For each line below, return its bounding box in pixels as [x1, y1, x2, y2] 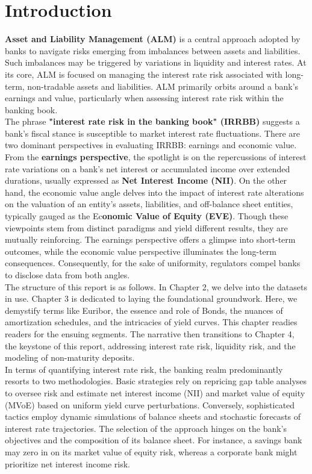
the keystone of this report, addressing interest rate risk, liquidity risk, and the [5, 339, 296, 352]
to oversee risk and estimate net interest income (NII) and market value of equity [5, 386, 305, 399]
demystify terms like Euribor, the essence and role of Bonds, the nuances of [5, 304, 283, 316]
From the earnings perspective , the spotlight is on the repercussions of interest [5, 151, 307, 163]
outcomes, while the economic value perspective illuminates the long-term [5, 245, 276, 257]
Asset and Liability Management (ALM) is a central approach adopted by [5, 33, 301, 45]
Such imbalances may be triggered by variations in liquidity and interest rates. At [5, 56, 307, 69]
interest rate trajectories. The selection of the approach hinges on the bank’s [5, 422, 287, 434]
